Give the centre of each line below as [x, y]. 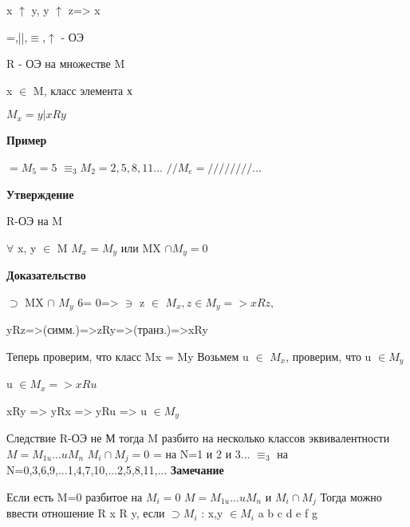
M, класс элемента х [83, 90]
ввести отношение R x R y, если [86, 513]
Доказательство [46, 275]
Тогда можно [351, 496]
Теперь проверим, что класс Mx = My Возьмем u [128, 356]
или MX [141, 247]
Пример [27, 140]
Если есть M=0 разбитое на [75, 496]
